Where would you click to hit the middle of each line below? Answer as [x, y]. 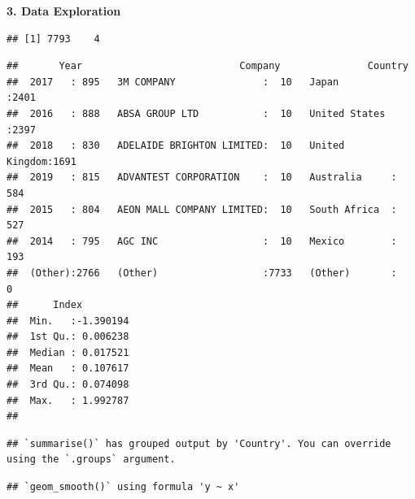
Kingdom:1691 [41, 161]
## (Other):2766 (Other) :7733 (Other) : [202, 273]
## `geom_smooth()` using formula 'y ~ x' [123, 487]
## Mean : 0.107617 [68, 369]
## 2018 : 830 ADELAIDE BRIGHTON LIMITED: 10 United [176, 146]
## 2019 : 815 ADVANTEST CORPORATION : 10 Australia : [202, 178]
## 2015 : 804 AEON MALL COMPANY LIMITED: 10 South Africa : [202, 209]
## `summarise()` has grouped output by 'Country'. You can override [199, 443]
